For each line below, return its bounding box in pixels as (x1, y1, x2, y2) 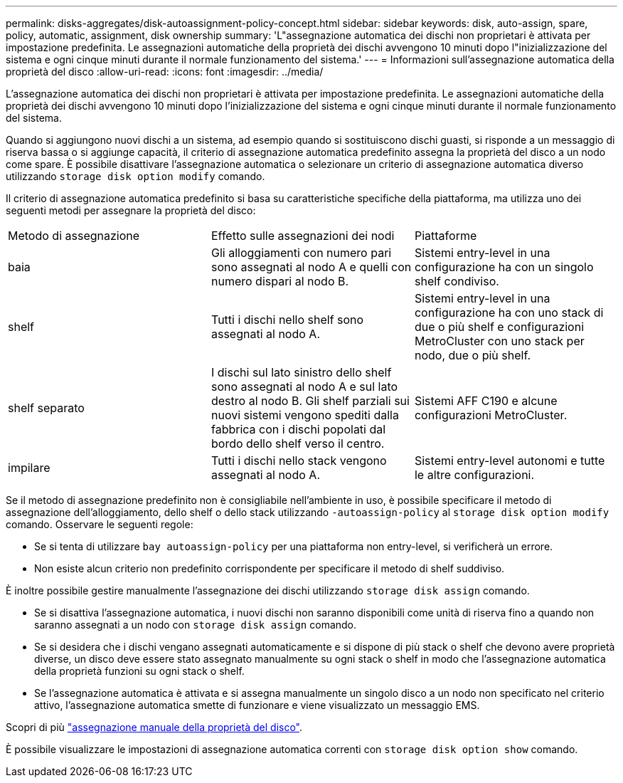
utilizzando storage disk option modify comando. (6, 170, 265, 182)
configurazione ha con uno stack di (414, 305, 604, 320)
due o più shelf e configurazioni (414, 320, 585, 334)
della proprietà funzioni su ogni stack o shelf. (34, 665, 245, 677)
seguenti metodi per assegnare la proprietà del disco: (6, 204, 256, 216)
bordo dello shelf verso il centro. (211, 436, 385, 451)
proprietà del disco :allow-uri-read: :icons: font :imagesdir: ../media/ (6, 65, 324, 78)
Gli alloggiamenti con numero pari (211, 246, 392, 260)
